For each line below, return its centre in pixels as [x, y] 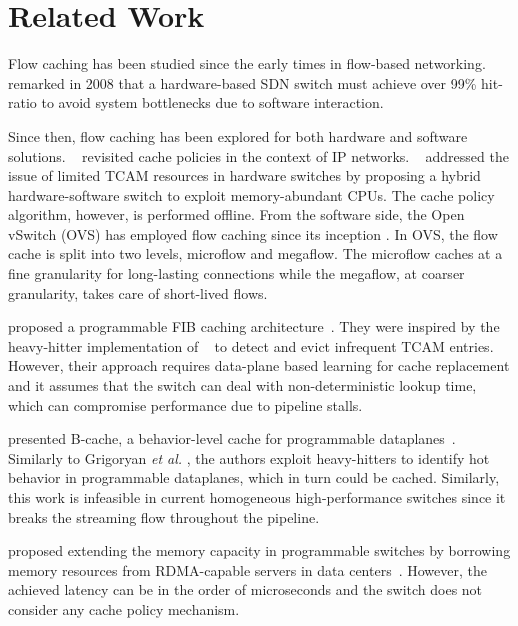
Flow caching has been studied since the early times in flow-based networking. [247, 63]
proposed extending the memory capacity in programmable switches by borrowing [259, 550]
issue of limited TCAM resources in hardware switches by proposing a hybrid [244, 175]
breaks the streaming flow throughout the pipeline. [164, 516]
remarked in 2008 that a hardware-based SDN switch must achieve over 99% [242, 82]
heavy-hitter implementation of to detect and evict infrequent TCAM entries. [251, 345]
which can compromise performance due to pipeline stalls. [185, 404]
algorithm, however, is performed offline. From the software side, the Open [236, 214]
